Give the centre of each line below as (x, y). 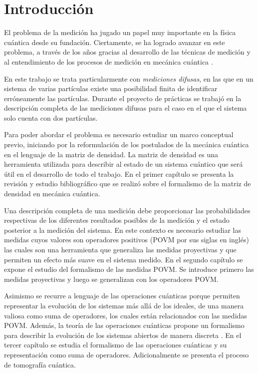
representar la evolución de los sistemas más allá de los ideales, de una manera (124, 305)
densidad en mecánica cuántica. (52, 194)
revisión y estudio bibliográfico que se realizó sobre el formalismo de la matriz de (128, 183)
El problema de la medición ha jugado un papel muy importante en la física (120, 32)
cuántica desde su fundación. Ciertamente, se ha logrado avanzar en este (115, 42)
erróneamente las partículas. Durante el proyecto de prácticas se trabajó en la (123, 98)
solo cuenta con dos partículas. (51, 117)
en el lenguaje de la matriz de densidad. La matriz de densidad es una (111, 154)
